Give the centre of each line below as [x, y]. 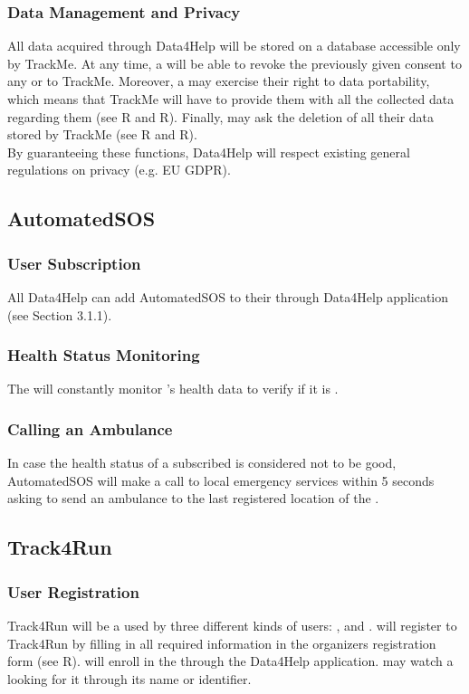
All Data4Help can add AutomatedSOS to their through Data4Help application [228, 296]
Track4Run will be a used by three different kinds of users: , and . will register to [232, 625]
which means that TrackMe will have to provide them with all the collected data [231, 99]
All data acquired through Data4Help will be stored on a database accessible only [234, 46]
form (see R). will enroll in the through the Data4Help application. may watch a [230, 661]
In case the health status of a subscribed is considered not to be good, [202, 463]
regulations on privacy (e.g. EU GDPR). [119, 170]
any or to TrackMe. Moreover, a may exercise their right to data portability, [219, 81]
